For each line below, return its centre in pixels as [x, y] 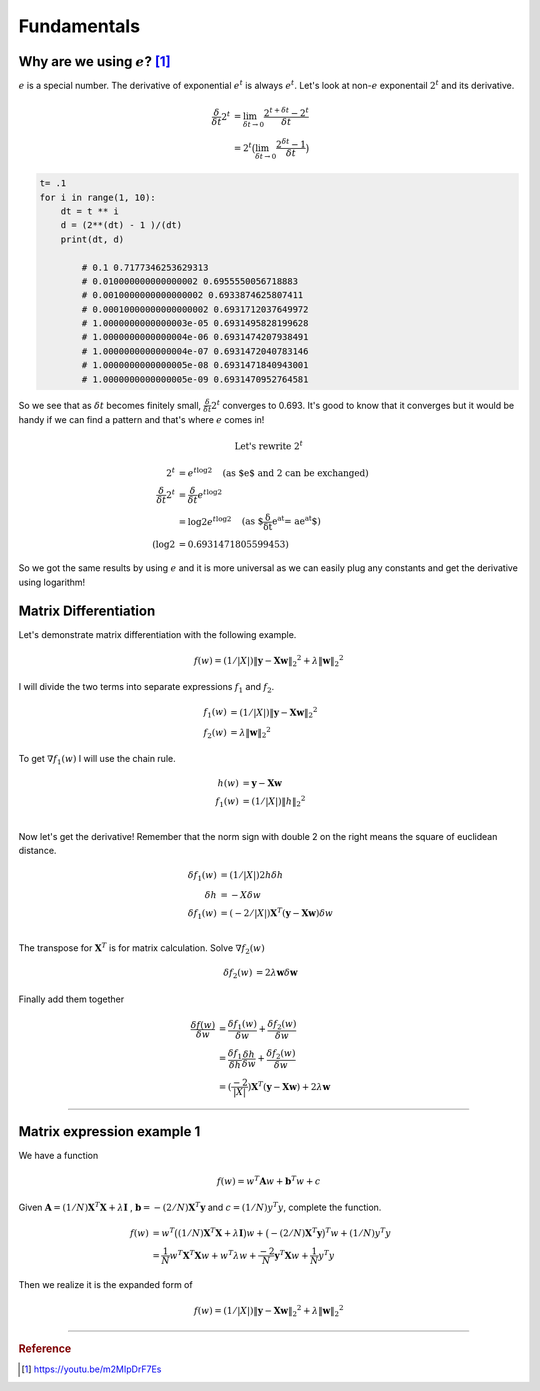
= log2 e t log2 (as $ [221, 520]
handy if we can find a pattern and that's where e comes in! [141, 420]
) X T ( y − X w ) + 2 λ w [289, 1085]
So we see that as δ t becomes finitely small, [110, 405]
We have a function [58, 1155]
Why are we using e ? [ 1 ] [94, 61]
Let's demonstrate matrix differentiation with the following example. [157, 634]
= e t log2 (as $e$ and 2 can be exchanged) [273, 472]
